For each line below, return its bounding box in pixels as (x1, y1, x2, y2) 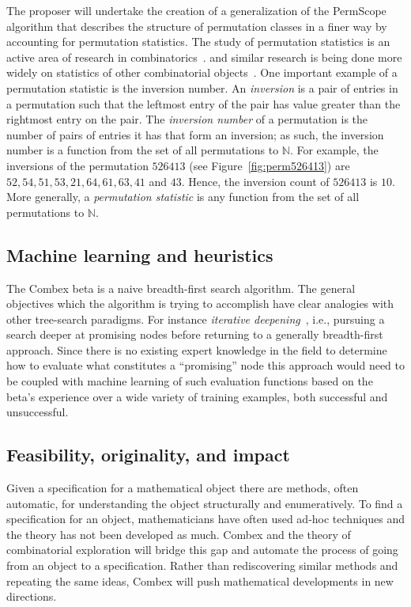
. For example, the (289, 142, 379, 158)
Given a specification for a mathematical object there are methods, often (6, 480, 359, 496)
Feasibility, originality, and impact (6, 442, 290, 467)
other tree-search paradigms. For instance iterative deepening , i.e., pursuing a (6, 310, 385, 327)
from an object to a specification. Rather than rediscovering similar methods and (6, 557, 398, 574)
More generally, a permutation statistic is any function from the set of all (6, 188, 360, 205)
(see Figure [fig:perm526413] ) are (189, 157, 350, 173)
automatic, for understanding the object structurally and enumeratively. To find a (6, 495, 403, 511)
